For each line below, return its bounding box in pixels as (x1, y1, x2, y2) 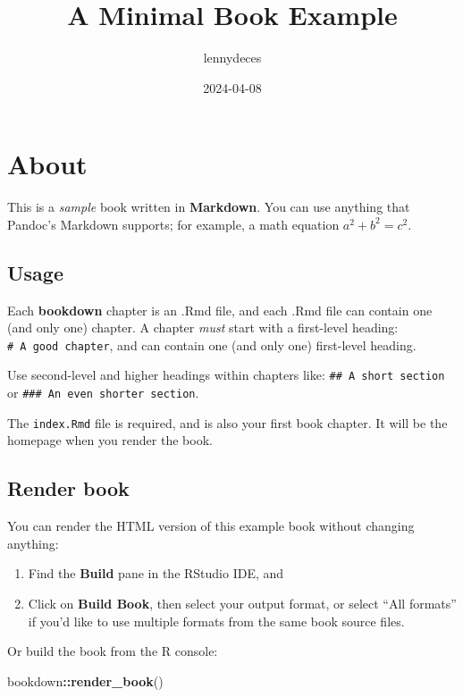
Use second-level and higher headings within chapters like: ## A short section (7, 365, 445, 384)
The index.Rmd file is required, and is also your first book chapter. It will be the (7, 413, 448, 432)
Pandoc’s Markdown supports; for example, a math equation (7, 214, 340, 233)
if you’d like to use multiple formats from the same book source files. (28, 611, 405, 630)
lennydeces (203, 48, 262, 67)
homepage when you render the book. (7, 431, 213, 449)
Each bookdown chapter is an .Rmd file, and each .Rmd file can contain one (7, 300, 433, 319)
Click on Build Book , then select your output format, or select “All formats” (28, 594, 457, 613)
